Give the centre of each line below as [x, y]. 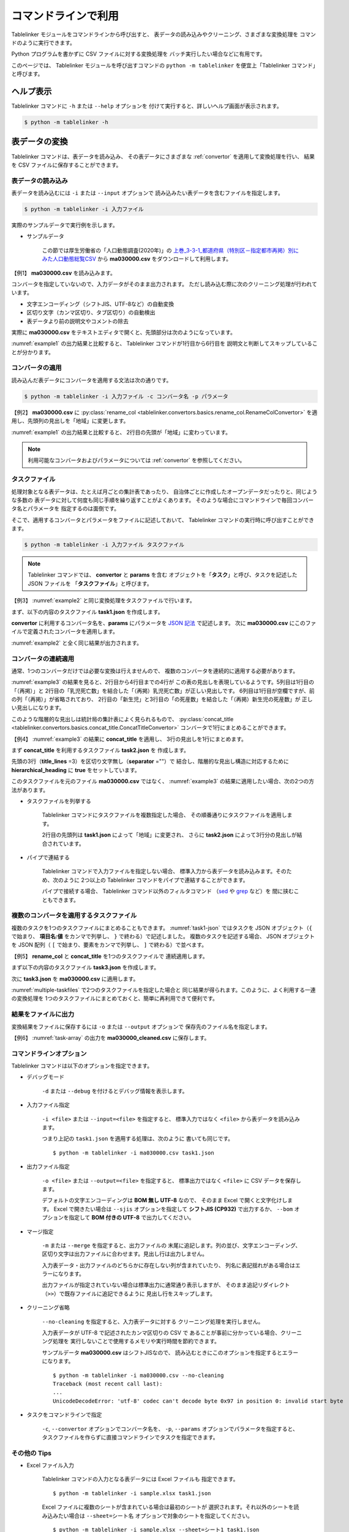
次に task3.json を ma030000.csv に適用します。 [75, 979]
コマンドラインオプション [49, 1053]
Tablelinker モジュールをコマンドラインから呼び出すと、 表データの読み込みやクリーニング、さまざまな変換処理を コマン [164, 34]
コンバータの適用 [36, 368]
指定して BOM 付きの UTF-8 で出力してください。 [131, 1218]
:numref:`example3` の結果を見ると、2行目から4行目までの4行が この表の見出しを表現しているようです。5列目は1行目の [163, 682]
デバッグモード [45, 1077]
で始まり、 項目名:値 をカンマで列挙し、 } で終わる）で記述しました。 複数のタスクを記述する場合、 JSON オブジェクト [163, 936]
